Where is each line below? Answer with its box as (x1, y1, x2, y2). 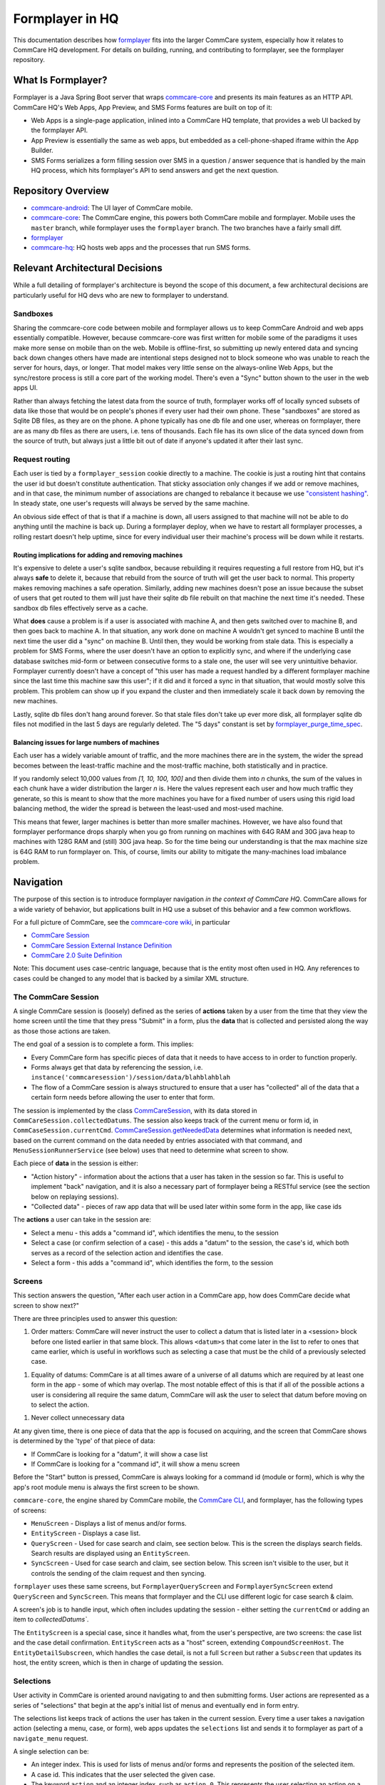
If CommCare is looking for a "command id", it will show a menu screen (31, 1459, 240, 1468)
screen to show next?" (13, 1301, 80, 1309)
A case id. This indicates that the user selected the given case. (31, 1770, 215, 1779)
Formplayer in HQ (13, 11, 119, 26)
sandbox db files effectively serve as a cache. (13, 603, 148, 612)
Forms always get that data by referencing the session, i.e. (31, 1062, 203, 1071)
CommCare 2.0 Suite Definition (31, 951, 123, 960)
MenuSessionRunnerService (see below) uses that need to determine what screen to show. (13, 1146, 289, 1155)
